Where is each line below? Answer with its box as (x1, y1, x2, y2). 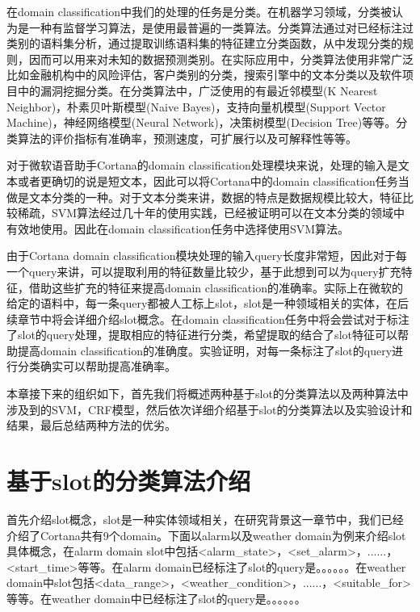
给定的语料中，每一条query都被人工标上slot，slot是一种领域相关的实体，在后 (6, 295, 409, 312)
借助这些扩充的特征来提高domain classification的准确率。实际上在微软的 (28, 279, 403, 296)
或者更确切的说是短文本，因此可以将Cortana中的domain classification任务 (17, 172, 398, 189)
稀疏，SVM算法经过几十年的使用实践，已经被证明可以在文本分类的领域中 (17, 204, 405, 221)
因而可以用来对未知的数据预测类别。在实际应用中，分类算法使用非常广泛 (28, 50, 414, 67)
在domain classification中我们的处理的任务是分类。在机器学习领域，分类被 (6, 3, 392, 19)
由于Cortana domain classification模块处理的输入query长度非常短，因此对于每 (6, 247, 407, 264)
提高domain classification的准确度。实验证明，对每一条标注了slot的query (17, 342, 393, 358)
